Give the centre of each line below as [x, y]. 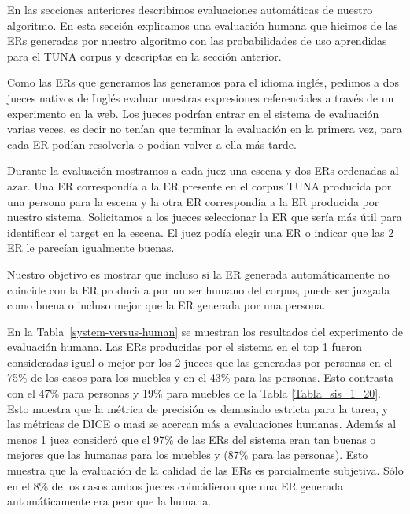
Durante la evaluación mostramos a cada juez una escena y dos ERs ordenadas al [203, 170]
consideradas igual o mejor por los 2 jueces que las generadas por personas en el [200, 362]
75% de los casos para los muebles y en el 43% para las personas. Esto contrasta [201, 377]
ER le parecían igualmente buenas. [91, 248]
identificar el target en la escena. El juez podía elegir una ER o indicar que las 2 [201, 232]
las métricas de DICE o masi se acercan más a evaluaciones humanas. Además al [202, 424]
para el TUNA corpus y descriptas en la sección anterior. [144, 55]
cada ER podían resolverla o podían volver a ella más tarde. [152, 144]
